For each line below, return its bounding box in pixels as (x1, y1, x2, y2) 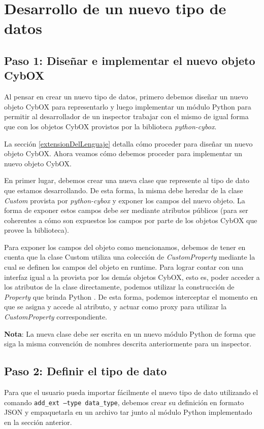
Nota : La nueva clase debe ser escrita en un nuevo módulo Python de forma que (4, 328, 256, 339)
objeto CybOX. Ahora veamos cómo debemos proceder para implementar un (4, 148, 242, 159)
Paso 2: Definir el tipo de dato (4, 363, 167, 379)
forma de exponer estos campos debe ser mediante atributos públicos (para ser (4, 205, 248, 216)
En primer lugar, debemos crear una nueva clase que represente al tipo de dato (4, 175, 249, 186)
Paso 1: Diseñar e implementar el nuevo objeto (4, 52, 255, 68)
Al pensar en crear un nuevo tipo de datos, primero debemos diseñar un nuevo (4, 91, 248, 102)
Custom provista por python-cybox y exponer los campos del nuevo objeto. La (4, 195, 245, 205)
